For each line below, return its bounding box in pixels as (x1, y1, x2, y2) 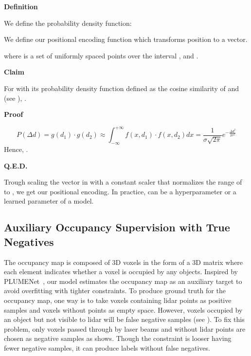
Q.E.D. (4, 160, 28, 170)
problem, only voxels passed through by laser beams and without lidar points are (4, 323, 246, 334)
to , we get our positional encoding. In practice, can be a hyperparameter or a (4, 186, 236, 196)
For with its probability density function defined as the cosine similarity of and (4, 83, 239, 93)
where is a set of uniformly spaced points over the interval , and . (4, 50, 198, 60)
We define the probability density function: (4, 18, 132, 28)
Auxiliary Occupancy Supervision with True (4, 220, 230, 235)
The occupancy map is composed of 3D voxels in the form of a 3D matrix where (4, 257, 243, 267)
